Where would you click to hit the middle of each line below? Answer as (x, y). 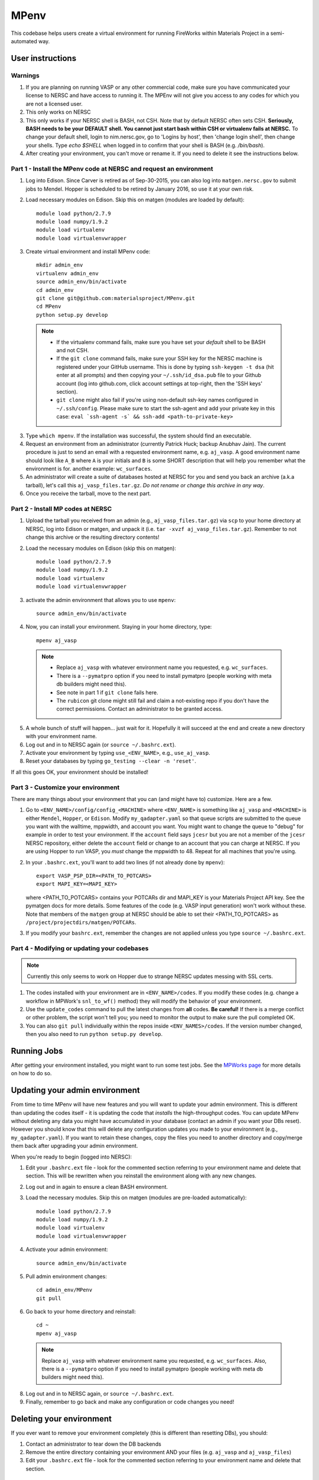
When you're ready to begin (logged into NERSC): (71, 1157)
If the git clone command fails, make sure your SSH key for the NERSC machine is (159, 359)
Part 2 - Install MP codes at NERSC (61, 509)
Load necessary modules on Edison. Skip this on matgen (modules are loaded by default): (135, 200)
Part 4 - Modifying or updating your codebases (80, 948)
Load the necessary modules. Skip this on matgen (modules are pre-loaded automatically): (136, 1198)
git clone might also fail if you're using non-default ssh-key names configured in (157, 400)
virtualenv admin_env (67, 273)
